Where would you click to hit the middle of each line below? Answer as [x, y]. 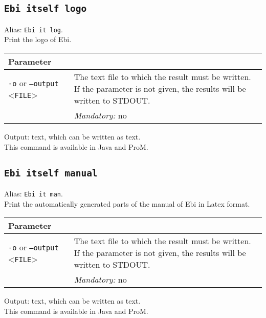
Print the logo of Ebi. [38, 39]
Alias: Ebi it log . [34, 29]
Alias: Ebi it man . [34, 193]
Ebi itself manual [51, 173]
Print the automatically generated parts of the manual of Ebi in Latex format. [127, 203]
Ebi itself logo [46, 9]
